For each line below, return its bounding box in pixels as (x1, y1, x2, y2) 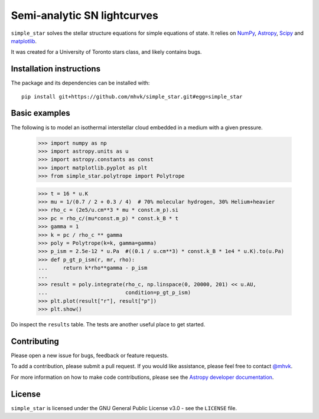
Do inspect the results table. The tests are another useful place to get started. (11, 321, 206, 328)
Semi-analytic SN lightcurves (11, 9, 159, 22)
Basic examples (11, 108, 70, 118)
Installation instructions (11, 64, 100, 74)
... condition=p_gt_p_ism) (38, 289, 191, 296)
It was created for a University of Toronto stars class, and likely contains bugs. (11, 48, 202, 55)
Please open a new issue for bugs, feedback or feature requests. (11, 352, 169, 359)
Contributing (11, 336, 59, 346)
